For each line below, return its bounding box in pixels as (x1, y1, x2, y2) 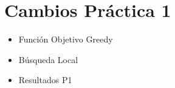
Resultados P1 (18, 73, 72, 86)
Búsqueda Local (18, 53, 78, 66)
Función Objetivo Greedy (18, 33, 113, 46)
